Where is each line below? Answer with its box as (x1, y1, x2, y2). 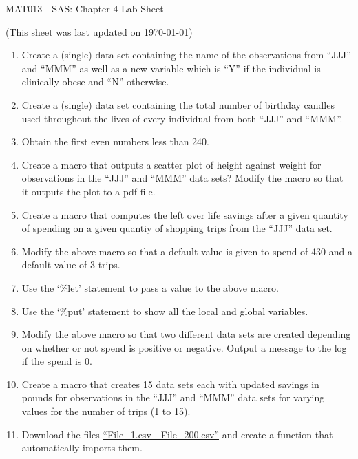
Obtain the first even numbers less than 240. (21, 134, 210, 149)
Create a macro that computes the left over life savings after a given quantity (21, 207, 348, 222)
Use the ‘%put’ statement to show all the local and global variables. (21, 303, 308, 318)
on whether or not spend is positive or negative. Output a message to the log (21, 340, 347, 354)
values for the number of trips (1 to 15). (21, 404, 191, 418)
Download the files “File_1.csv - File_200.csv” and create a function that (21, 427, 333, 441)
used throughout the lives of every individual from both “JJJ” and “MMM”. (21, 111, 343, 125)
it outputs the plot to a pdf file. (21, 184, 156, 198)
